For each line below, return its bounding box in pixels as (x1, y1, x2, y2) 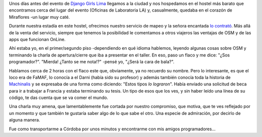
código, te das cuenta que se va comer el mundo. (9, 95, 109, 101)
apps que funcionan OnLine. (9, 36, 65, 42)
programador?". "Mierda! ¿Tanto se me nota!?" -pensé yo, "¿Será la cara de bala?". (9, 59, 175, 65)
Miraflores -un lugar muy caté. (9, 14, 70, 20)
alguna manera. (9, 117, 40, 123)
